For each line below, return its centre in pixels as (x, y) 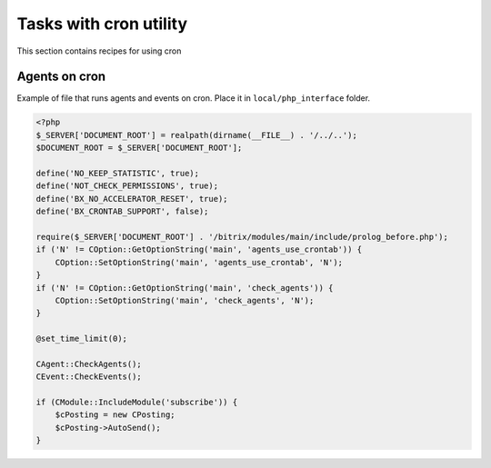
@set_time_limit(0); (81, 339)
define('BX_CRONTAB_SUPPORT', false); (122, 212)
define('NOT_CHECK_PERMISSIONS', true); (127, 186)
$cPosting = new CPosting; (115, 415)
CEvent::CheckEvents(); (89, 377)
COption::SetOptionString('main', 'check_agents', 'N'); (185, 300)
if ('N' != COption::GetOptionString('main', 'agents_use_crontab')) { (199, 249)
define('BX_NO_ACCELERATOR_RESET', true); (132, 199)
